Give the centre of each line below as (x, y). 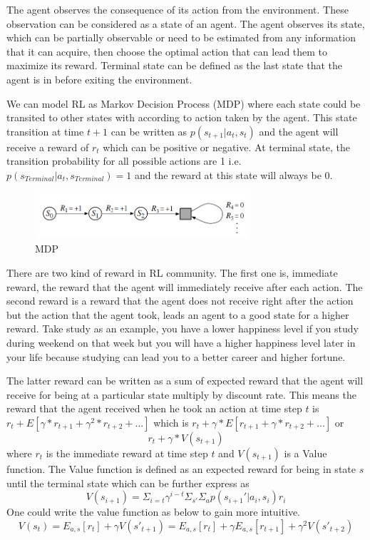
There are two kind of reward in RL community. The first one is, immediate (172, 273)
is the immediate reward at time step (127, 453)
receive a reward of (48, 147)
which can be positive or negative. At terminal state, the (226, 147)
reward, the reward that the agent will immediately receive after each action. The (185, 286)
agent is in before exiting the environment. (99, 79)
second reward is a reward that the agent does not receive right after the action (180, 301)
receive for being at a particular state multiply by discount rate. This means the (181, 394)
